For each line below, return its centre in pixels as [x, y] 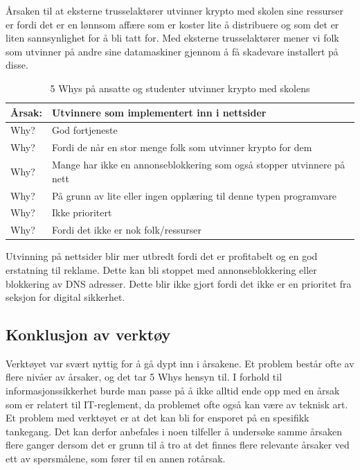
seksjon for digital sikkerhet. [65, 297]
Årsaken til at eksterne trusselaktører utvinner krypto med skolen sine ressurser [174, 10]
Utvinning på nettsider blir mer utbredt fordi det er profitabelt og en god [162, 256]
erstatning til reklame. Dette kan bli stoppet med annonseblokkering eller [161, 269]
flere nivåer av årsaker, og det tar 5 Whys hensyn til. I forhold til [144, 377]
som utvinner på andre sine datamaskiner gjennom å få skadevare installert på [172, 51]
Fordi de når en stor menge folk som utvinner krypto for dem [182, 147]
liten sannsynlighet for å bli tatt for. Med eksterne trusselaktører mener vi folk [172, 38]
